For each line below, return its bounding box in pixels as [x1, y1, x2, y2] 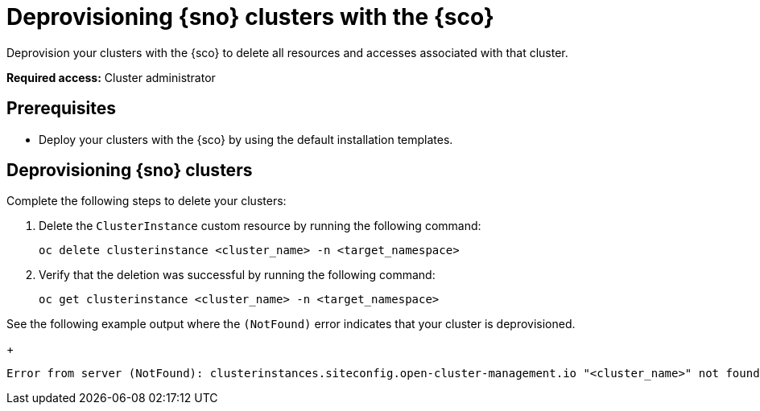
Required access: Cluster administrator [6, 70, 216, 84]
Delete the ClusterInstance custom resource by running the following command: [39, 219, 481, 233]
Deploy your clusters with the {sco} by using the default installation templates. [39, 132, 453, 146]
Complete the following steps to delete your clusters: [6, 194, 287, 208]
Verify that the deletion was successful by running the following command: [39, 268, 436, 282]
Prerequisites [6, 98, 116, 119]
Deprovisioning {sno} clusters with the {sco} [6, 3, 494, 31]
